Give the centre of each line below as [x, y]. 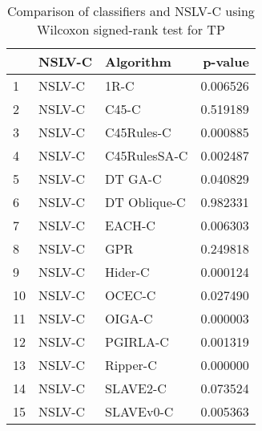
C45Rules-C [138, 132]
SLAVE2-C [136, 388]
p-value [226, 61]
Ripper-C [131, 365]
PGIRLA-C [137, 342]
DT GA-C [133, 179]
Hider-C [127, 272]
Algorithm [138, 61]
